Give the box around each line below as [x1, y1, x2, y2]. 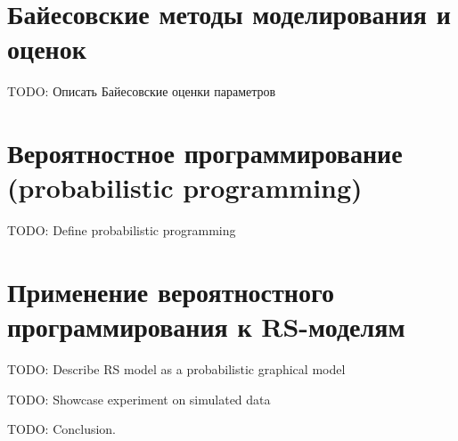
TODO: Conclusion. [7, 420, 117, 438]
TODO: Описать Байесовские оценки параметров [7, 82, 276, 101]
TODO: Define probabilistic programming [7, 221, 236, 240]
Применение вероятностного [7, 274, 334, 309]
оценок [7, 30, 86, 67]
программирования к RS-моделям [7, 308, 405, 345]
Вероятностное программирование [7, 135, 403, 171]
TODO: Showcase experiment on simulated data [7, 389, 271, 408]
